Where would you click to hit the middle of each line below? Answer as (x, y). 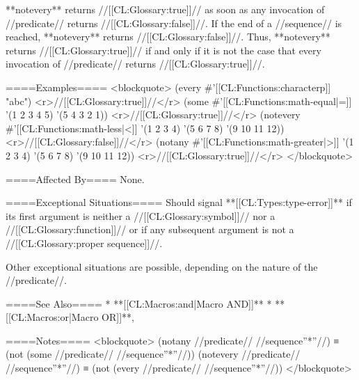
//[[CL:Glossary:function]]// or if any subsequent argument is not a (150, 229)
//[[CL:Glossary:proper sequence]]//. (84, 243)
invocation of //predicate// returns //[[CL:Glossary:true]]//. (135, 64)
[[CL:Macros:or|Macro (52, 317)
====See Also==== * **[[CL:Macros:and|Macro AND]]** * (139, 303)
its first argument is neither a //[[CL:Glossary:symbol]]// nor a (141, 215)
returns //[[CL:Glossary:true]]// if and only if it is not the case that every (163, 50)
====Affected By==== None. (75, 179)
